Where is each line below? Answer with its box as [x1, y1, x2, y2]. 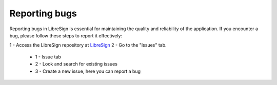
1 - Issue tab [35, 54, 62, 60]
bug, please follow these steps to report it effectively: [9, 32, 123, 38]
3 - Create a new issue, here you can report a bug [35, 68, 141, 74]
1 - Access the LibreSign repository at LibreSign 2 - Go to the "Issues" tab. [9, 42, 167, 48]
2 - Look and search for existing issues [35, 61, 118, 67]
